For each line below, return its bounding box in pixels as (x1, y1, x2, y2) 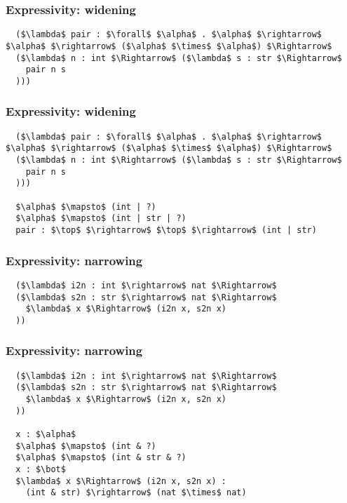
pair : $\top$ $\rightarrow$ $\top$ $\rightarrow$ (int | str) (15, 224, 317, 235)
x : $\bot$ (15, 464, 66, 474)
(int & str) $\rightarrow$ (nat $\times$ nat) (25, 488, 247, 498)
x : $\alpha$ (15, 429, 76, 439)
